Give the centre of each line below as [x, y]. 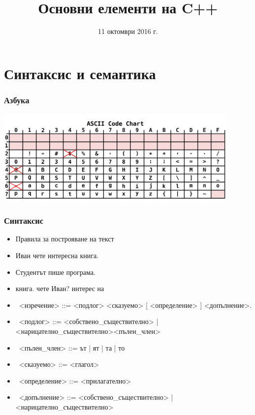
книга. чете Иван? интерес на [60, 288]
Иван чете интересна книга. [57, 255]
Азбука [17, 100]
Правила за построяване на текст [65, 239]
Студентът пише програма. [55, 272]
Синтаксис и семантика [80, 73]
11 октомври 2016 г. [128, 31]
